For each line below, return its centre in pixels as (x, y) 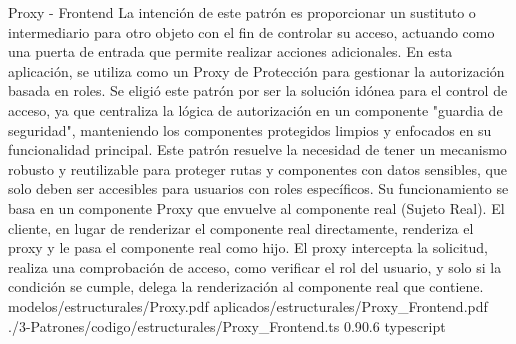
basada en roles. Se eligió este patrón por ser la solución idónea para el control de (258, 90)
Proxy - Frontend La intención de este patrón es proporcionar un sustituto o (242, 12)
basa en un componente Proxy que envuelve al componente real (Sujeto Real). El (256, 207)
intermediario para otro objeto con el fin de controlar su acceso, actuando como (251, 31)
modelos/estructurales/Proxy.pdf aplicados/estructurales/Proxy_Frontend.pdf (248, 305)
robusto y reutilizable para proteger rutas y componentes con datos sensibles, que (257, 168)
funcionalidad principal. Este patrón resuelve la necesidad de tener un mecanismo (257, 149)
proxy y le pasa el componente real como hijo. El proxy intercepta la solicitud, (248, 247)
